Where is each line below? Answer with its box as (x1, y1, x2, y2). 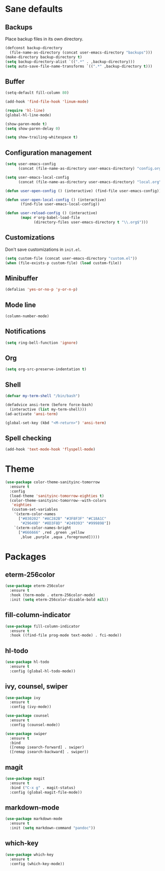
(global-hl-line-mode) (5, 112, 52, 117)
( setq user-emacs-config (5, 162, 56, 166)
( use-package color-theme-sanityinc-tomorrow (5, 480, 100, 485)
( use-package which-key (5, 852, 54, 857)
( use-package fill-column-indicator (5, 624, 80, 629)
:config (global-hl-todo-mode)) (9, 669, 76, 674)
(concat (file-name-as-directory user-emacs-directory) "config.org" (18, 166, 164, 171)
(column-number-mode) (5, 313, 50, 319)
